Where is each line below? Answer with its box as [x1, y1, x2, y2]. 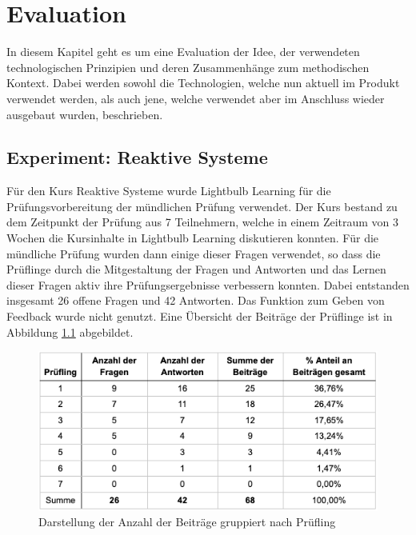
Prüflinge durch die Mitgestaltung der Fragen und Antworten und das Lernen [6, 261, 386, 277]
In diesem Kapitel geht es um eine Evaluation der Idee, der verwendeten [6, 43, 360, 60]
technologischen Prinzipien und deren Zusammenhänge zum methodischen [6, 58, 370, 75]
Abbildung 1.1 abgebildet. [6, 323, 134, 340]
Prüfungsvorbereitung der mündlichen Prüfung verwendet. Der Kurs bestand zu [6, 198, 398, 214]
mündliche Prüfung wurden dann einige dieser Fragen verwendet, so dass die [6, 245, 381, 262]
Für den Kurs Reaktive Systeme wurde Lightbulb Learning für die [6, 182, 331, 199]
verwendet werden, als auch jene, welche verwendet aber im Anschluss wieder [6, 90, 385, 106]
